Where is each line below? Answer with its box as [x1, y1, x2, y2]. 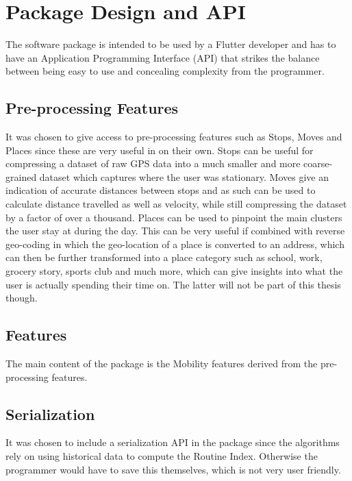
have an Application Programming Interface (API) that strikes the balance [5, 50, 320, 64]
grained [5, 169, 37, 184]
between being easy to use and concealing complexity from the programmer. [5, 64, 325, 78]
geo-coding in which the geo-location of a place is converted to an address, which [5, 236, 344, 251]
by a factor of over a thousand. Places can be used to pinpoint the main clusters [5, 210, 342, 224]
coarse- [303, 156, 333, 171]
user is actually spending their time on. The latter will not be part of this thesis [5, 277, 341, 291]
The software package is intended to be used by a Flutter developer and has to [5, 37, 336, 51]
